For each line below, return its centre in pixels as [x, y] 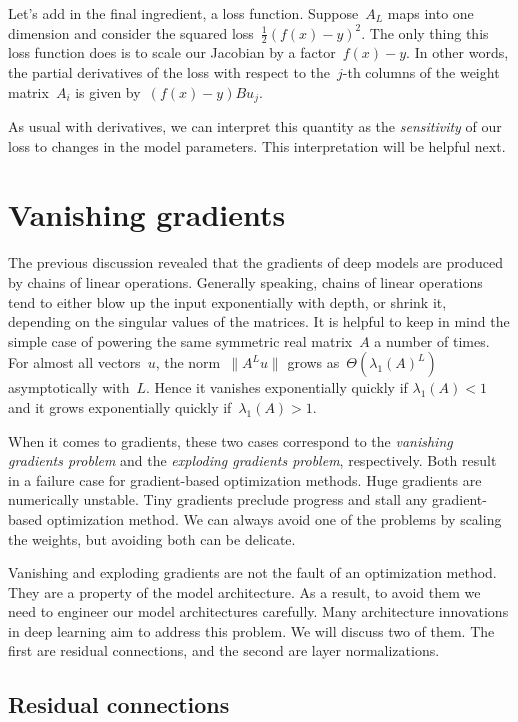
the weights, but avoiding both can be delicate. [152, 538]
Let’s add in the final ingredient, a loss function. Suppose [183, 13]
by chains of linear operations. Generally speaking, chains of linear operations [245, 281]
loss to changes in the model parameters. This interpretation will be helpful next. [257, 145]
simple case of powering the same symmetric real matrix [180, 340]
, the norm [188, 362]
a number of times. [432, 340]
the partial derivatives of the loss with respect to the [169, 72]
